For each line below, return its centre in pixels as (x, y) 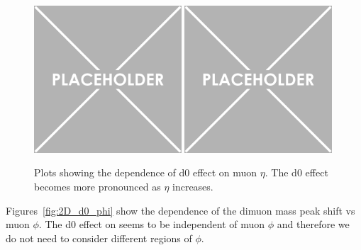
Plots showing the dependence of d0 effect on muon (146, 172)
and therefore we (313, 224)
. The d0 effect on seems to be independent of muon (152, 224)
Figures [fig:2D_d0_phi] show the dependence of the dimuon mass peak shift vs (180, 210)
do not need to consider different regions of (99, 238)
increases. (193, 186)
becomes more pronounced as (98, 186)
